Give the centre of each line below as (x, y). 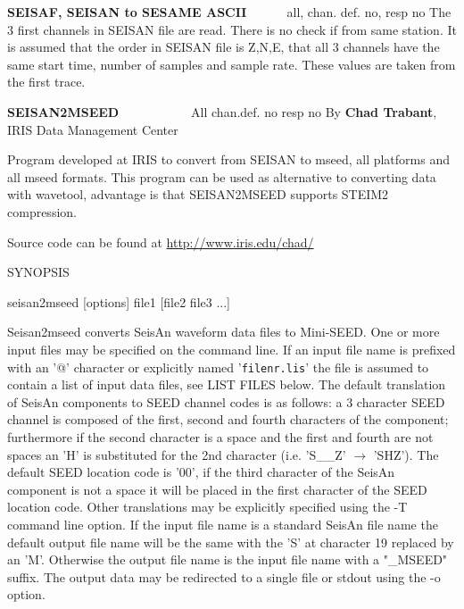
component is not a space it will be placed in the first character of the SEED (217, 489)
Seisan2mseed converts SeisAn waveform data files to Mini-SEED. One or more (224, 332)
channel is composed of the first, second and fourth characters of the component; (228, 419)
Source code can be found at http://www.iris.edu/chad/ (161, 242)
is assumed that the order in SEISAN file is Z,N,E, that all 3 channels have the (224, 47)
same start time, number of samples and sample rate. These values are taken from (232, 64)
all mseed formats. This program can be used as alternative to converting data (222, 176)
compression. (42, 212)
